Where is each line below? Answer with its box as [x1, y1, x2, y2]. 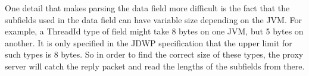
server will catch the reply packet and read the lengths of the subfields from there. [5, 59, 305, 72]
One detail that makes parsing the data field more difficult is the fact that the [5, 2, 290, 14]
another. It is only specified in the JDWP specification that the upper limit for [5, 36, 292, 49]
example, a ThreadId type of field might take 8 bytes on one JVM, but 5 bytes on [5, 25, 304, 37]
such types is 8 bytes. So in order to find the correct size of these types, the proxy [5, 48, 304, 61]
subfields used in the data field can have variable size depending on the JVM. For [5, 13, 302, 26]
